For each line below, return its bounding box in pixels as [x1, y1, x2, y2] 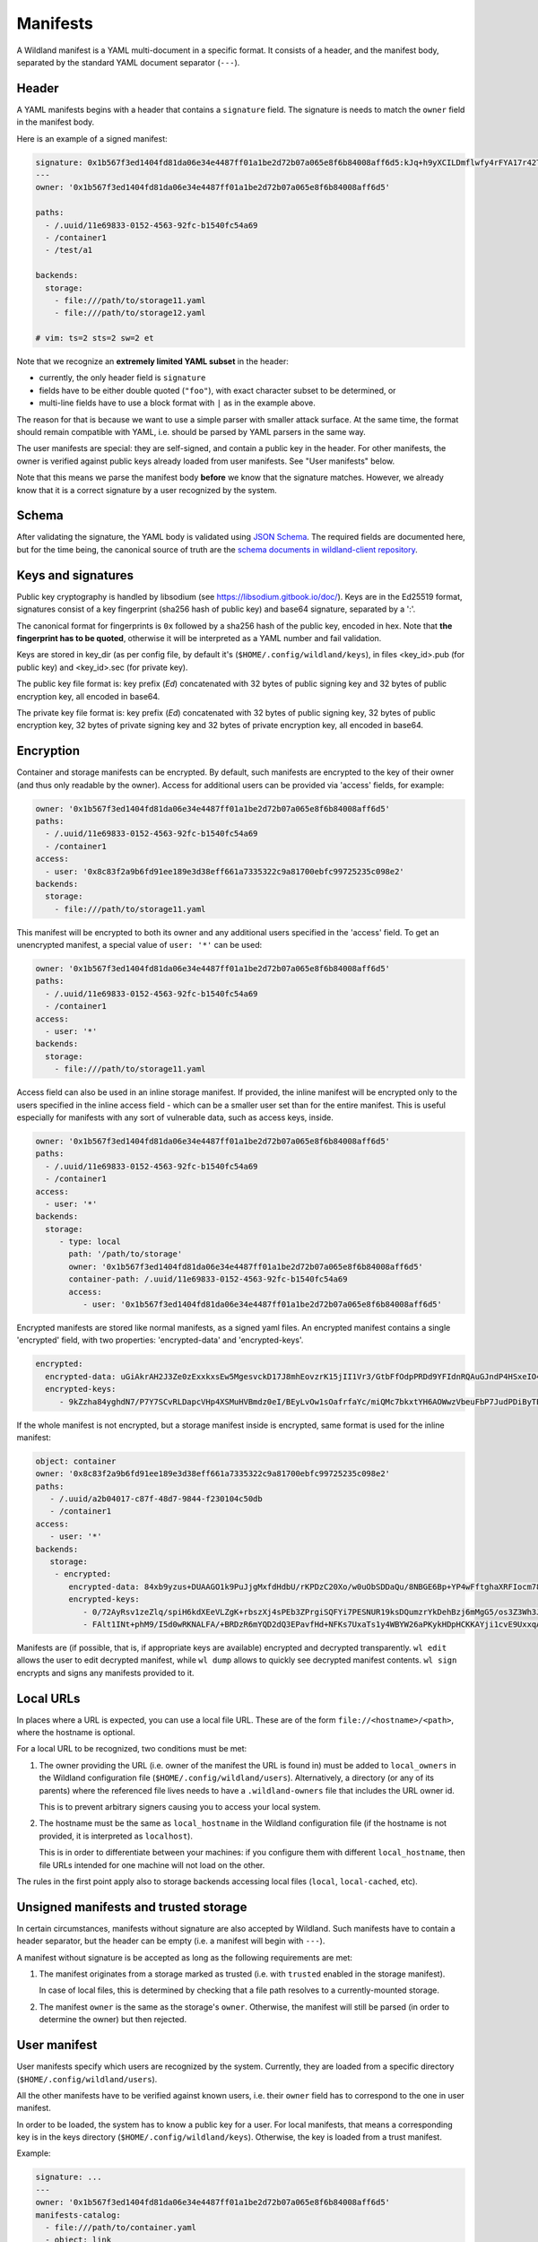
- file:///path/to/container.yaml [45, 2222, 197, 2232]
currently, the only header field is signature [39, 372, 206, 383]
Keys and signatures [16, 568, 134, 583]
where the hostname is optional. [16, 1727, 135, 1738]
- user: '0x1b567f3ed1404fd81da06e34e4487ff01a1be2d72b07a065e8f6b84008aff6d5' [82, 1299, 443, 1309]
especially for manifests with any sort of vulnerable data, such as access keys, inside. [16, 1112, 334, 1123]
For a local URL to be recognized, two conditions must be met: [16, 1743, 247, 1754]
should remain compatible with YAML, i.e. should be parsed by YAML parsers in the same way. [16, 427, 367, 438]
